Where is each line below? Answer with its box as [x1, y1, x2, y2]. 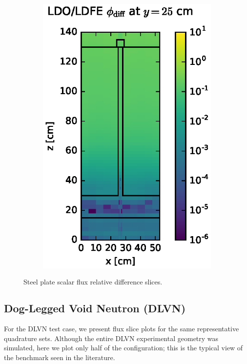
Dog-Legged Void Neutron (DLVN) [4, 301, 186, 316]
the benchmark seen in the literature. [4, 352, 115, 362]
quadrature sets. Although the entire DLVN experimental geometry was [4, 333, 219, 343]
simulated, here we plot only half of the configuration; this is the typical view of [4, 343, 243, 353]
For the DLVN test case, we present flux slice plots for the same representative [4, 324, 239, 334]
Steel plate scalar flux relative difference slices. [23, 277, 163, 287]
